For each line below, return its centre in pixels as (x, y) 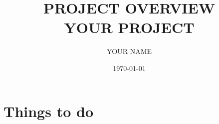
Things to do (48, 111)
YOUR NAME (129, 51)
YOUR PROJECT (129, 27)
